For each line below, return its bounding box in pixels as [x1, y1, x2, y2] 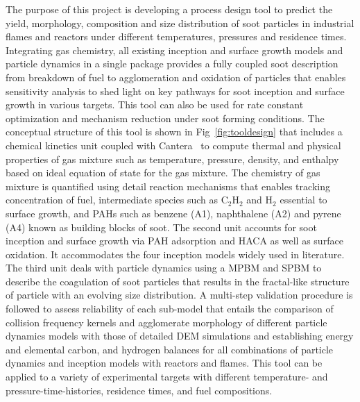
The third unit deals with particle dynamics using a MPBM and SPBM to [6, 260, 322, 275]
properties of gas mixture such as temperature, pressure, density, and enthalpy [6, 151, 339, 166]
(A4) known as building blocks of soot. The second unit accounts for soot [6, 219, 317, 234]
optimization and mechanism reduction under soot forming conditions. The [6, 110, 325, 125]
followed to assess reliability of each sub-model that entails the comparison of [6, 301, 334, 316]
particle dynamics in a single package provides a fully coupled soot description [6, 56, 338, 71]
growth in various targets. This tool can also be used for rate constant [6, 97, 304, 112]
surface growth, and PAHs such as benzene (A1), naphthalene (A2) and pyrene [6, 206, 341, 220]
